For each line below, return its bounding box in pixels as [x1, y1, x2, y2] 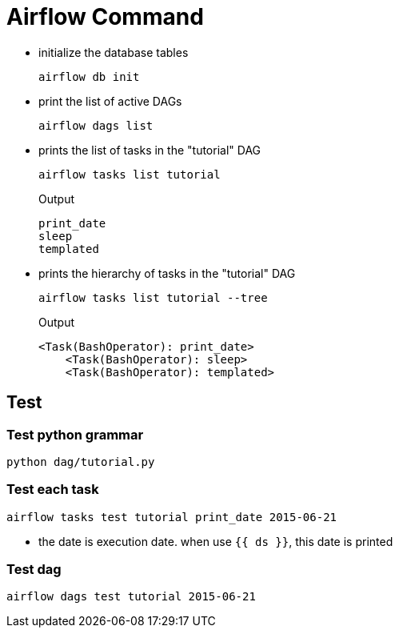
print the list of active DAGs [38, 94, 182, 108]
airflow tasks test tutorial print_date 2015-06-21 [6, 510, 337, 524]
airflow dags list [38, 118, 154, 132]
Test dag [6, 561, 62, 578]
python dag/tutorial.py [6, 455, 155, 468]
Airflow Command [6, 3, 204, 30]
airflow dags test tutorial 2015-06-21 [6, 590, 256, 604]
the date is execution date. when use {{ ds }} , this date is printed [38, 534, 393, 548]
